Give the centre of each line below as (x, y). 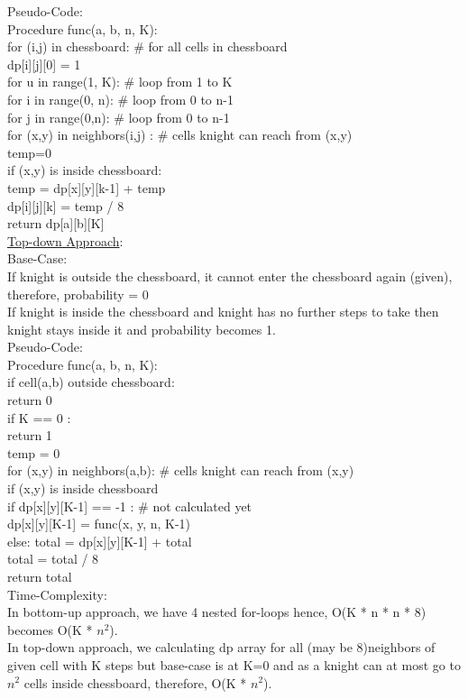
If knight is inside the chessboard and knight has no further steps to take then (223, 312)
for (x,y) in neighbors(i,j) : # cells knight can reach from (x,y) (180, 135)
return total (40, 576)
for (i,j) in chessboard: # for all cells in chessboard (147, 46)
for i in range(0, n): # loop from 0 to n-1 (120, 99)
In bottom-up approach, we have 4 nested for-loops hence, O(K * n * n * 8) (217, 612)
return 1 (30, 435)
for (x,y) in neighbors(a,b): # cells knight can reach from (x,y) (181, 470)
